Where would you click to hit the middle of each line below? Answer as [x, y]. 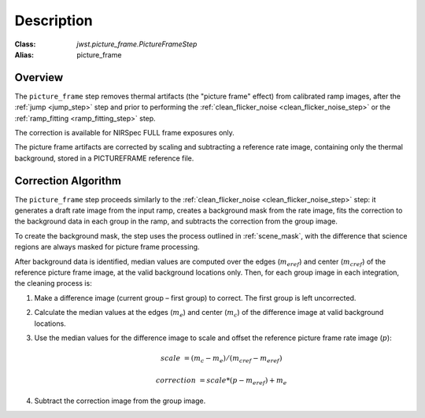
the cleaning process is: [53, 283]
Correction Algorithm [68, 181]
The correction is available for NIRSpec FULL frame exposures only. [125, 133]
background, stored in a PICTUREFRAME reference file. [104, 158]
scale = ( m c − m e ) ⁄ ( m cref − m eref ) [221, 359]
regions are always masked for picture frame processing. [107, 247]
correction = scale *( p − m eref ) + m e [221, 381]
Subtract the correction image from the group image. [120, 401]
